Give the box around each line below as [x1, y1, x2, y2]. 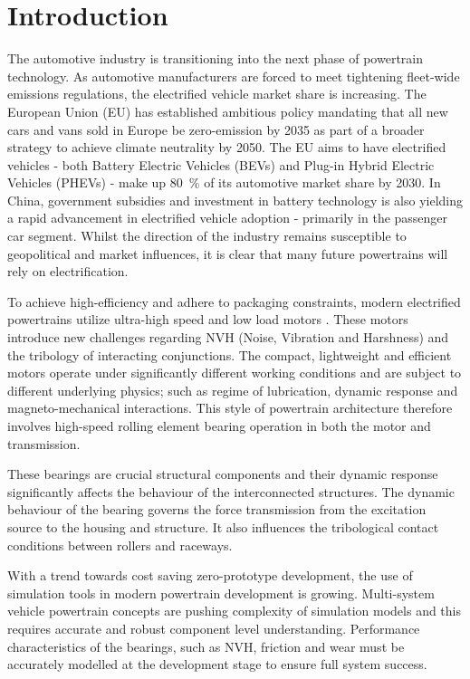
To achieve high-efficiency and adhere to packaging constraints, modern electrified [7, 292, 461, 311]
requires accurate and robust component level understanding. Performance [7, 618, 420, 637]
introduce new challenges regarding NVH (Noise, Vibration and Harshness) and [7, 328, 449, 347]
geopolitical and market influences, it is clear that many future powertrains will [7, 244, 448, 263]
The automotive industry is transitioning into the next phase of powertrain [7, 49, 424, 68]
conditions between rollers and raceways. [7, 535, 233, 554]
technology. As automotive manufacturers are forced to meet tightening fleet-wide [7, 66, 460, 85]
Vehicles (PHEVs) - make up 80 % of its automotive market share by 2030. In [7, 173, 441, 192]
